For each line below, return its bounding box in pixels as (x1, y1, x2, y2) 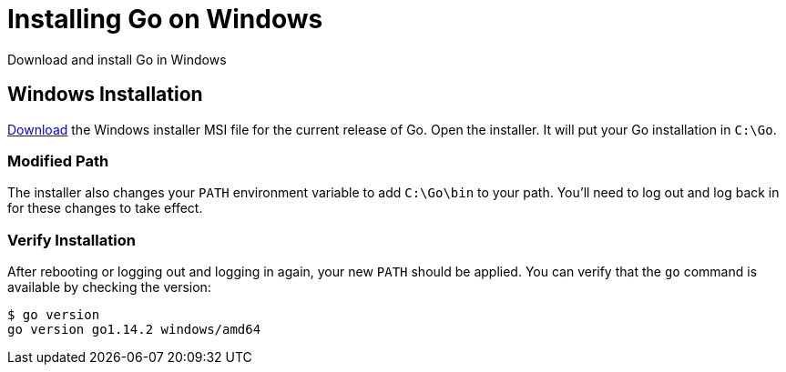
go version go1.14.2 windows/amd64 (7, 322, 261, 337)
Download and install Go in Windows (7, 51, 227, 67)
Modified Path (7, 151, 109, 170)
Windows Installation (7, 83, 203, 106)
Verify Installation (7, 230, 136, 249)
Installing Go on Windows (7, 4, 323, 35)
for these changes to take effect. (7, 200, 203, 216)
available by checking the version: (7, 279, 211, 296)
